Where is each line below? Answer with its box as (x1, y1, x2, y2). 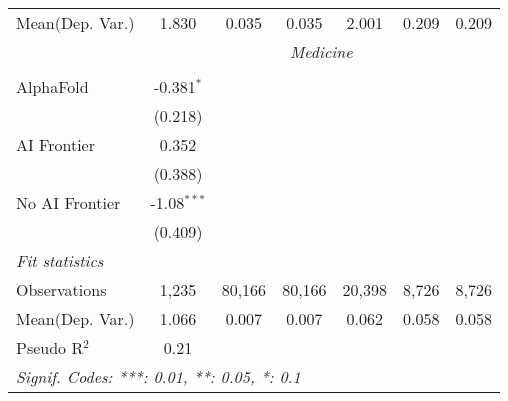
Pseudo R (16, 336, 84, 359)
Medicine (289, 40, 353, 63)
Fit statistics (16, 249, 104, 272)
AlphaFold (16, 75, 89, 98)
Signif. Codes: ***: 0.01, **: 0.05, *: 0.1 (16, 365, 301, 388)
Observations (16, 278, 107, 301)
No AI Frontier (16, 191, 121, 214)
